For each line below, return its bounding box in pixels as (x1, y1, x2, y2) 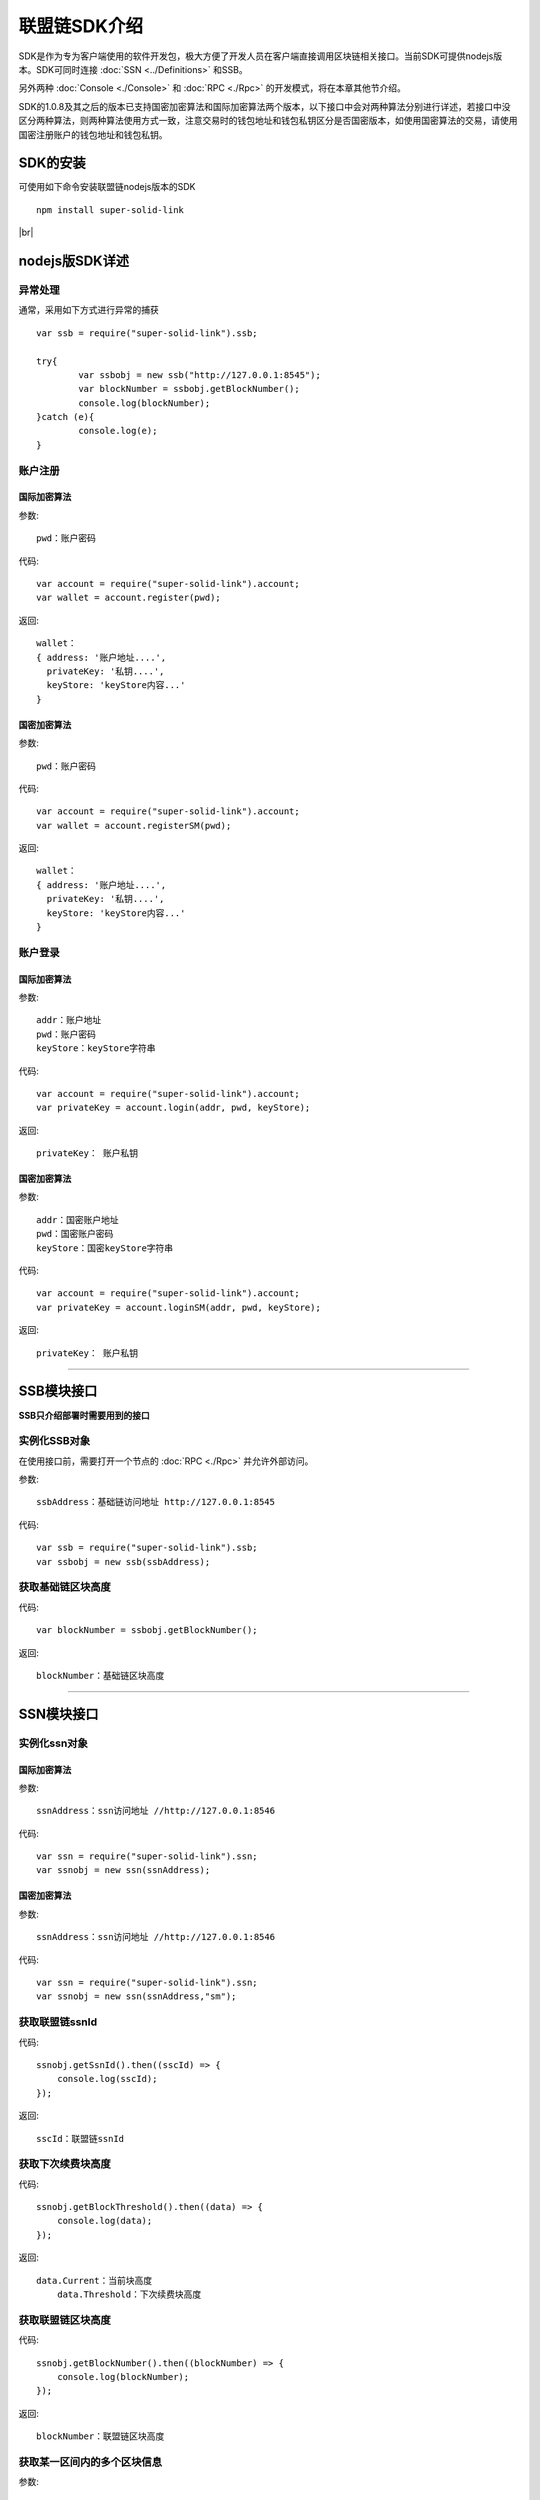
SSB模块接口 (18, 1383, 98, 1400)
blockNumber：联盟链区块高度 (36, 2431, 165, 2442)
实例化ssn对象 (18, 1736, 89, 1750)
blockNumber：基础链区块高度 (36, 1670, 165, 1681)
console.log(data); (56, 2215, 153, 2227)
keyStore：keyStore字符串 (36, 1043, 156, 1054)
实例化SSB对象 (18, 1434, 91, 1448)
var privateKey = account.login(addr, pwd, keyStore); (36, 1102, 311, 1114)
